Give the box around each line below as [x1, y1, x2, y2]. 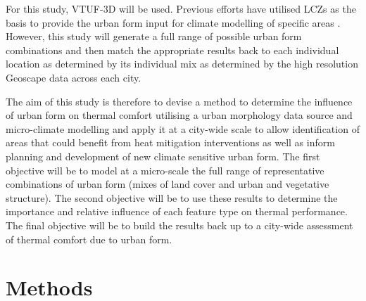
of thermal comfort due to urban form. [6, 231, 172, 246]
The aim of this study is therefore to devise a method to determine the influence [6, 94, 353, 108]
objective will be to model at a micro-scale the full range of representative [6, 162, 324, 177]
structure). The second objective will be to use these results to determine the [6, 190, 338, 205]
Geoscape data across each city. [6, 70, 141, 84]
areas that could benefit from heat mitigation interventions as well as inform [6, 135, 335, 150]
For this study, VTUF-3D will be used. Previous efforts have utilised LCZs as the [6, 1, 356, 15]
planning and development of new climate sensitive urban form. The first [6, 148, 320, 163]
